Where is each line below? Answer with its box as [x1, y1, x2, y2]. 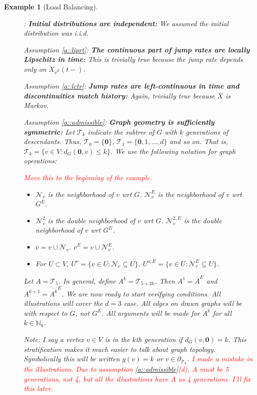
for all [212, 307, 232, 318]
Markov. [24, 100, 49, 110]
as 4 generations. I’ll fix [178, 373, 251, 384]
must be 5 [200, 364, 229, 374]
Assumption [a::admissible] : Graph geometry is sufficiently [24, 117, 214, 127]
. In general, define [58, 275, 116, 286]
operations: [24, 155, 57, 166]
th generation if [136, 334, 183, 344]
